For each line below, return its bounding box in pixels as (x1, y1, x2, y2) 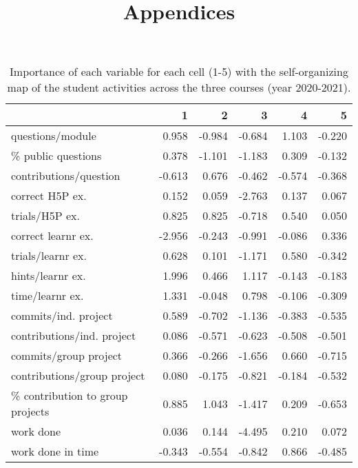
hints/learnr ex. (11, 267, 86, 284)
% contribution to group (11, 387, 128, 404)
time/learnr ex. (11, 287, 84, 304)
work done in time (11, 443, 99, 460)
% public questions (11, 147, 102, 164)
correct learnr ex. (11, 227, 94, 244)
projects (11, 403, 50, 420)
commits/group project (11, 347, 123, 364)
